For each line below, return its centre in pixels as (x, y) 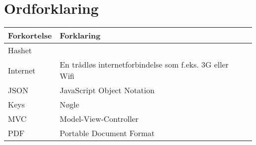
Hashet (20, 50)
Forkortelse (30, 36)
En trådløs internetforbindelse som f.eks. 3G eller (144, 65)
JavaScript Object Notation (107, 90)
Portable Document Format (107, 133)
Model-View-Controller (99, 119)
